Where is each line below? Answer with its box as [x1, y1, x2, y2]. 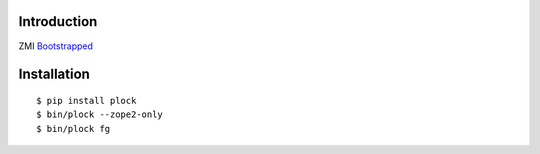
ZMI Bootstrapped [18, 40, 94, 52]
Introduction [18, 13, 98, 30]
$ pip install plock [36, 95, 137, 106]
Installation [18, 66, 90, 83]
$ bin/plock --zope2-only [36, 109, 164, 120]
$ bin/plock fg [36, 123, 111, 134]
